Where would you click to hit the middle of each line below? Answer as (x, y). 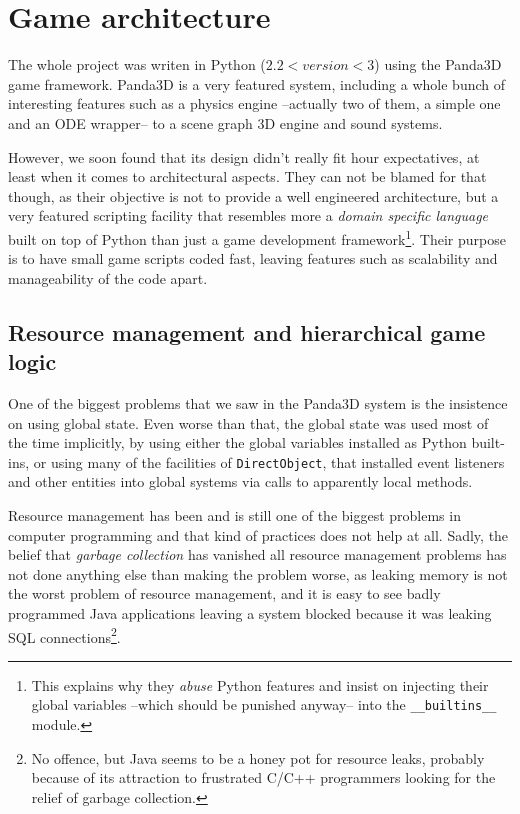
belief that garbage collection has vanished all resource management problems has (257, 554)
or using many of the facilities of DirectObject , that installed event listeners (269, 461)
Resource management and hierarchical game (247, 331)
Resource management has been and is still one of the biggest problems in (234, 514)
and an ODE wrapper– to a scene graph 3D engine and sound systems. (225, 122)
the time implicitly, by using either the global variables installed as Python (237, 442)
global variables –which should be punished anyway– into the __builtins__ (264, 704)
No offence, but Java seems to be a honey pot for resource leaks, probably (258, 757)
